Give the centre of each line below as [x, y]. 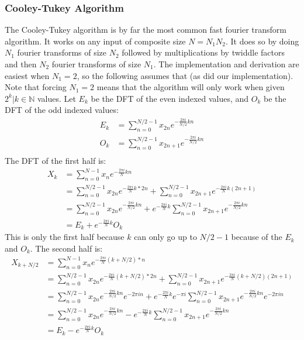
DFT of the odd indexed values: [62, 110]
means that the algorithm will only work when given [191, 87]
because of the [257, 237]
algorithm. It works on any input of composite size [95, 41]
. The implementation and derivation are [226, 64]
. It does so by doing [262, 41]
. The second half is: [66, 248]
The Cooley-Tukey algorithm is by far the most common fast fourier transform [146, 30]
